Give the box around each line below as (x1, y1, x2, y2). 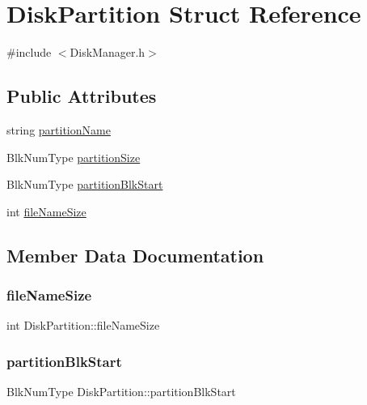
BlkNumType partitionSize (6, 148, 141, 165)
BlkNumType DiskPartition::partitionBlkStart (6, 383, 236, 400)
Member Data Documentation (6, 242, 264, 267)
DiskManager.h (70, 44, 146, 61)
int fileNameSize (6, 202, 86, 220)
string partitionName (6, 121, 111, 138)
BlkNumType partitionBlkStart (6, 176, 163, 193)
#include (6, 44, 52, 61)
